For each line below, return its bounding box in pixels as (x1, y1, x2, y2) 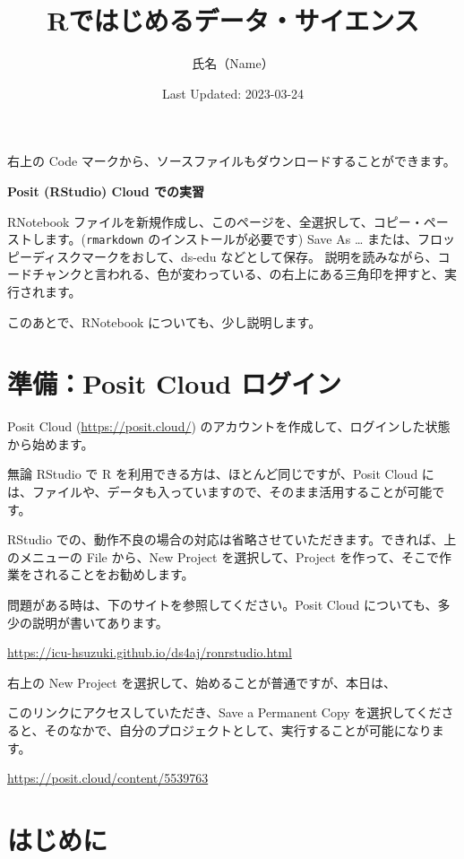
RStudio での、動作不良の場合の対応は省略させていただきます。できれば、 (7, 530, 444, 549)
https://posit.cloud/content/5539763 (7, 768, 209, 787)
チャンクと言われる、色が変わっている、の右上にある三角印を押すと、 (31, 265, 444, 283)
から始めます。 (7, 434, 94, 453)
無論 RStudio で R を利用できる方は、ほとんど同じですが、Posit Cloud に (7, 464, 434, 483)
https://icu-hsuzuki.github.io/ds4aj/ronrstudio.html (7, 643, 292, 662)
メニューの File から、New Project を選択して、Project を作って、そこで (19, 547, 439, 566)
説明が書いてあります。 (31, 612, 168, 631)
